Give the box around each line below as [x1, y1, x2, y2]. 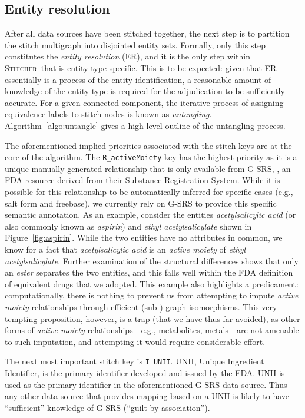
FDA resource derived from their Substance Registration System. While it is [5, 174, 280, 186]
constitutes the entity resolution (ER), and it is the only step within [5, 50, 250, 62]
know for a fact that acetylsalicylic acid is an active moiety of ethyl [5, 243, 246, 255]
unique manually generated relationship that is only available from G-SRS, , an [5, 162, 291, 174]
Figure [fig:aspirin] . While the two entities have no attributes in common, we [5, 231, 283, 244]
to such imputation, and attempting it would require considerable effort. [5, 335, 266, 347]
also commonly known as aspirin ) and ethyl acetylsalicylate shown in [5, 220, 252, 232]
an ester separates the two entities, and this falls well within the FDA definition [5, 266, 293, 278]
